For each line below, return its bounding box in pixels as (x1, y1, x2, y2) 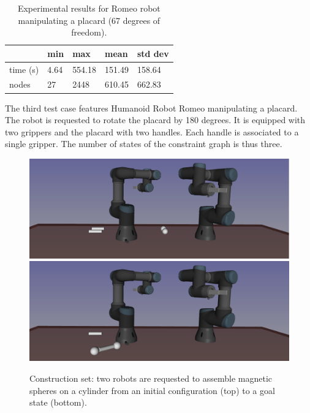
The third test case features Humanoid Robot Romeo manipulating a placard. (5, 101, 298, 114)
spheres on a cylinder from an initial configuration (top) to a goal (29, 384, 275, 396)
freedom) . (71, 26, 107, 39)
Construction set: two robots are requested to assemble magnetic (29, 371, 273, 384)
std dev (137, 47, 169, 59)
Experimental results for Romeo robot (17, 2, 161, 14)
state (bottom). (29, 396, 87, 409)
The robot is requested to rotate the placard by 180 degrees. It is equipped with (5, 113, 306, 126)
